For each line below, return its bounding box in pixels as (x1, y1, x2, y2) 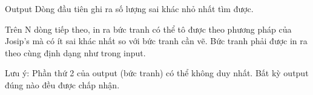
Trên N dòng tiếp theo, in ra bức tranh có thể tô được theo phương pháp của (5, 22, 292, 35)
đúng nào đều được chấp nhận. (5, 78, 120, 91)
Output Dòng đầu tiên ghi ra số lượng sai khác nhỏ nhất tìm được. (5, 2, 254, 15)
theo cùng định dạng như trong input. (5, 46, 146, 59)
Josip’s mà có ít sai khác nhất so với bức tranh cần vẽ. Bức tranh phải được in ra (5, 34, 308, 47)
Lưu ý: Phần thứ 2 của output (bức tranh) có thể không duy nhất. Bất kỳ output (5, 67, 309, 79)
